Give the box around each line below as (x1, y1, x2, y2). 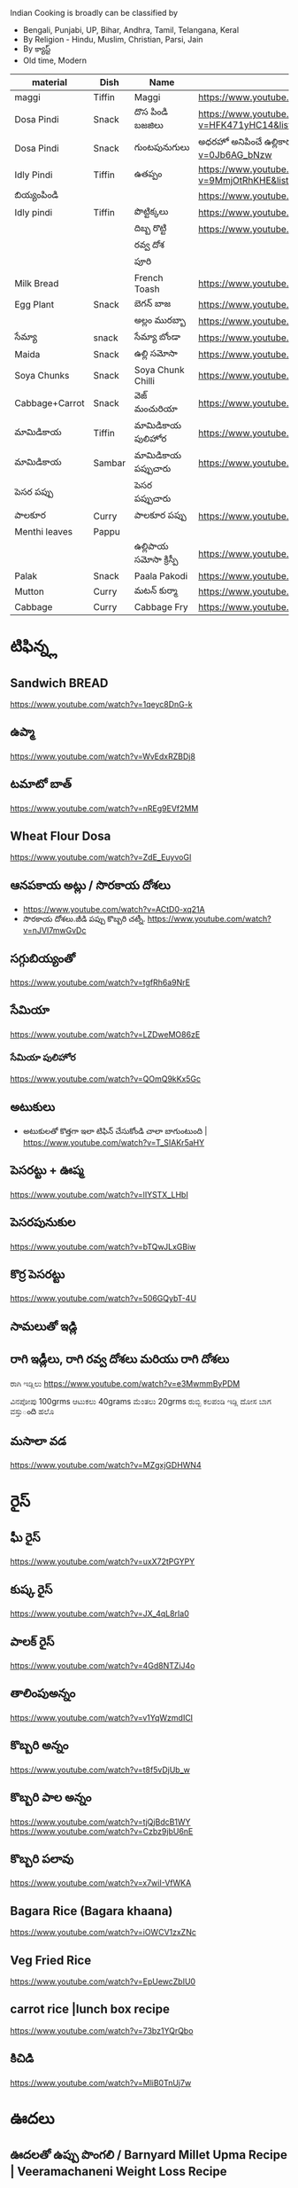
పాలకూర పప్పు (134, 509, 187, 521)
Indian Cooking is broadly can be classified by (10, 8, 179, 18)
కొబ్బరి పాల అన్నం (10, 1790, 92, 1805)
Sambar (93, 457, 126, 469)
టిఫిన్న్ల (10, 637, 57, 657)
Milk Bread (14, 277, 59, 289)
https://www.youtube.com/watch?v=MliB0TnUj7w (10, 2077, 192, 2088)
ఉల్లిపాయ (134, 540, 169, 552)
